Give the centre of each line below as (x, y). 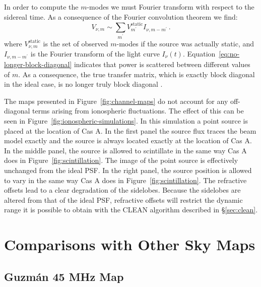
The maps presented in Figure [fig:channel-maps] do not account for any (116, 101)
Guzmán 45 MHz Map (64, 276)
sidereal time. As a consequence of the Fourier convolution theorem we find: (121, 16)
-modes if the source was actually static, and (185, 43)
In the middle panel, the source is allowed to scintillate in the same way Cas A (125, 150)
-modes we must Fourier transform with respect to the (171, 7)
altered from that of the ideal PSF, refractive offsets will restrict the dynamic (123, 199)
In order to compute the (41, 7)
